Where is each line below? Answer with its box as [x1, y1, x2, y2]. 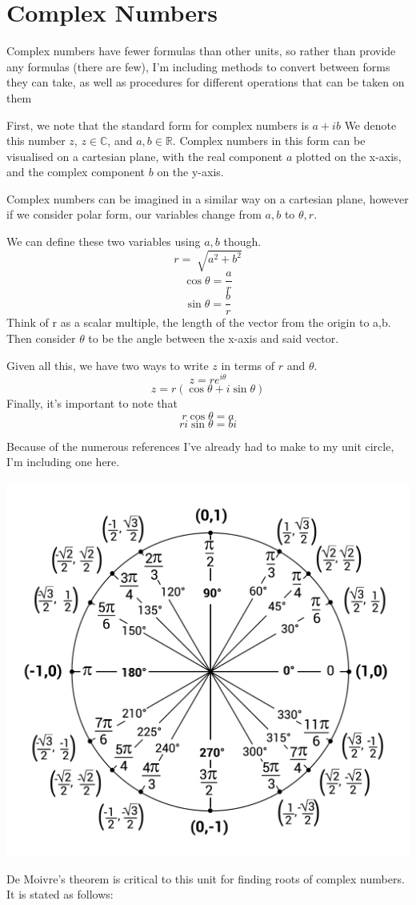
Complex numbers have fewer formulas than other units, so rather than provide [6, 42, 396, 59]
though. [223, 233, 262, 250]
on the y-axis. [157, 163, 224, 180]
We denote [344, 116, 397, 133]
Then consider [6, 329, 76, 346]
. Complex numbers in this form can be [172, 132, 366, 149]
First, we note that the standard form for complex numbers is [6, 116, 309, 133]
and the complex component [6, 163, 146, 180]
